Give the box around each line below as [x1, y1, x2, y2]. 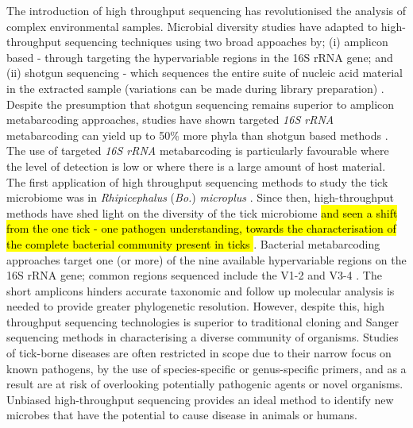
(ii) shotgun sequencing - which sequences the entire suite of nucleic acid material [6, 64, 403, 81]
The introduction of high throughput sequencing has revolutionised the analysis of [6, 2, 407, 18]
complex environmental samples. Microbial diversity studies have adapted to [6, 17, 378, 34]
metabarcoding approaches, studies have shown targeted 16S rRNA [6, 111, 334, 128]
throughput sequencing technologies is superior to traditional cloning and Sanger [6, 313, 399, 330]
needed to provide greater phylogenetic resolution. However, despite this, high [6, 298, 385, 314]
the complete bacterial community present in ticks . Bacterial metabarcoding [6, 235, 380, 252]
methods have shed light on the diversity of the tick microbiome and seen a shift [6, 204, 398, 221]
